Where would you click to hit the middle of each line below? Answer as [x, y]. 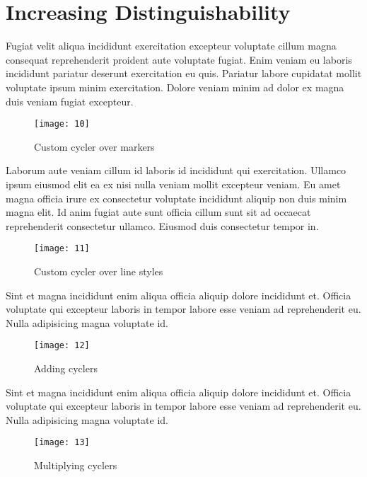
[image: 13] [62, 443]
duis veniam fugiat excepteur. [70, 101]
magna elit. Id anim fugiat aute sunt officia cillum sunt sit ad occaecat [158, 212]
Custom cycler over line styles [99, 271]
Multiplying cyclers [76, 465]
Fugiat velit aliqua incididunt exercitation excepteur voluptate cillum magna [171, 46]
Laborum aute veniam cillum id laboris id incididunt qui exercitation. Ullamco [176, 170]
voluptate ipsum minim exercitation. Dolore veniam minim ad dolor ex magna [175, 87]
